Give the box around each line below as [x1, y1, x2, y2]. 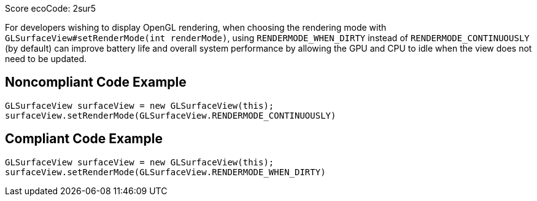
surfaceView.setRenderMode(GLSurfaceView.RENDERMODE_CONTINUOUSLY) [5, 110, 336, 120]
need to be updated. [5, 53, 87, 64]
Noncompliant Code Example [5, 74, 187, 90]
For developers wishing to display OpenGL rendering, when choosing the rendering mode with [5, 22, 387, 33]
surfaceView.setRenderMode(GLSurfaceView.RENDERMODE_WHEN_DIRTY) [5, 167, 326, 177]
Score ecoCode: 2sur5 [5, 3, 96, 14]
